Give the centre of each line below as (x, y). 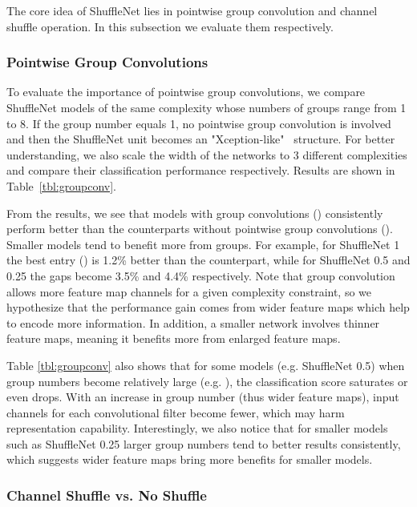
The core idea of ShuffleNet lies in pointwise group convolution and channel (192, 10)
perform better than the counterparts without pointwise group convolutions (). (200, 229)
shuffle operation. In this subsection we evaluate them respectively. (170, 26)
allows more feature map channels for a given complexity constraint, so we (189, 291)
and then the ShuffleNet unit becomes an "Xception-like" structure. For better (201, 139)
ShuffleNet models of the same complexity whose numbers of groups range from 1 (206, 107)
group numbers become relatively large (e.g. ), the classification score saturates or (207, 381)
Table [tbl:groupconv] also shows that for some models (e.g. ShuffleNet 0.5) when (206, 365)
